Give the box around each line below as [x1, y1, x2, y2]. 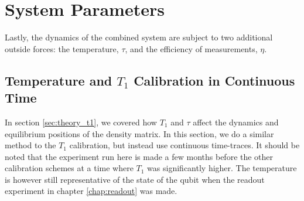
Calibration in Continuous [134, 71, 295, 89]
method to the [5, 139, 56, 151]
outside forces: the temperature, [5, 42, 119, 54]
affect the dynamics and [193, 115, 279, 128]
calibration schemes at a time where [5, 162, 134, 174]
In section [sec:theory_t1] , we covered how [5, 115, 157, 128]
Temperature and [5, 71, 112, 89]
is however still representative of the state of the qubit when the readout [5, 173, 265, 185]
